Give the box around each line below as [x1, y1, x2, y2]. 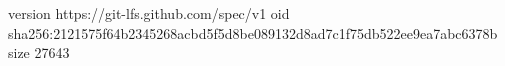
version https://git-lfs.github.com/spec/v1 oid [8, 3, 290, 23]
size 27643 [8, 42, 70, 63]
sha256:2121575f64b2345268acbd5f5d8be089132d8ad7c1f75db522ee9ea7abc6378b [8, 22, 498, 43]
